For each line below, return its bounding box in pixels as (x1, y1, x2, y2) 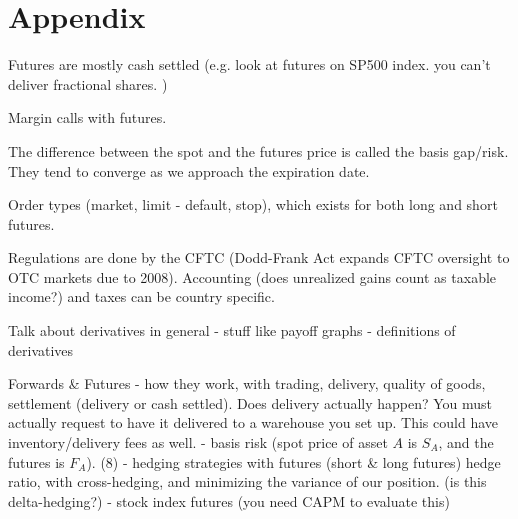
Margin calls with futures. (8, 107, 167, 128)
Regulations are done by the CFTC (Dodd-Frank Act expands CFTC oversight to (8, 247, 510, 268)
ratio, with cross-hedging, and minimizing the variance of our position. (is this (8, 471, 487, 492)
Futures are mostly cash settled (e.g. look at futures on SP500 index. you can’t (8, 54, 491, 75)
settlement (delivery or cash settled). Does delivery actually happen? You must (8, 392, 493, 413)
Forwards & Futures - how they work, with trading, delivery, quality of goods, (8, 373, 486, 394)
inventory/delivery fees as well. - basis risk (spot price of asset (8, 432, 388, 453)
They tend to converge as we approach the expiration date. (8, 160, 370, 181)
